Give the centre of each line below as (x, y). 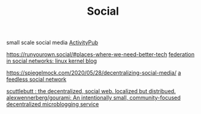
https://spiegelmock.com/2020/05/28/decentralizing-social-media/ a (94, 73)
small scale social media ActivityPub (52, 43)
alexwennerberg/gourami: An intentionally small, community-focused (93, 98)
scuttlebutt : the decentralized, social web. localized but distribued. (91, 91)
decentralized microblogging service (53, 104)
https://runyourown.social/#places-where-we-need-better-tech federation (100, 55)
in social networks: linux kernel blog (51, 61)
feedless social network (36, 79)
